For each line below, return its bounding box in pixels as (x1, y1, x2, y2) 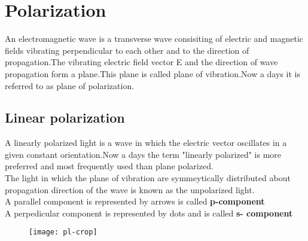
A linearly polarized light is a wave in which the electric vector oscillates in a (5, 136, 287, 149)
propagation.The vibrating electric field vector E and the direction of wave (5, 56, 278, 68)
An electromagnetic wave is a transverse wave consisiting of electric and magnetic (5, 32, 303, 45)
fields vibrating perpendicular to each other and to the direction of (5, 44, 249, 56)
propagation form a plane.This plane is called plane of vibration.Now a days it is (5, 67, 300, 80)
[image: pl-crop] (29, 228, 97, 237)
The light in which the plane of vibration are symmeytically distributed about (5, 172, 291, 184)
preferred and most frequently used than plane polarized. (5, 160, 214, 172)
